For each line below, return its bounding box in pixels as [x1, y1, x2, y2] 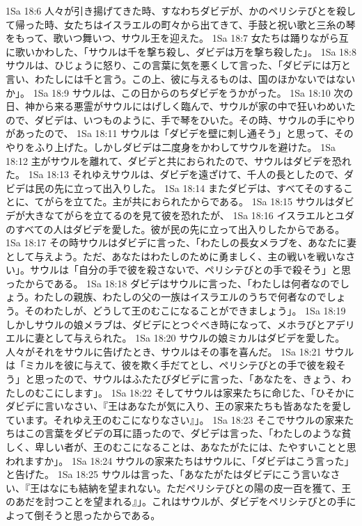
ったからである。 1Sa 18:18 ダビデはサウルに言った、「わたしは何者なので [6, 276, 340, 290]
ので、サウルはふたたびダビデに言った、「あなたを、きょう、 [63, 372, 342, 386]
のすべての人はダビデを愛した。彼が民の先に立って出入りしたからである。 [6, 221, 345, 236]
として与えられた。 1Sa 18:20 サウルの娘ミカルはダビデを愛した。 [44, 330, 345, 345]
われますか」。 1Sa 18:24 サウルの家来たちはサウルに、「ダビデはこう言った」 [6, 453, 354, 468]
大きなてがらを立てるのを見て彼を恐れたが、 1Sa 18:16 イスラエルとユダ [24, 207, 354, 222]
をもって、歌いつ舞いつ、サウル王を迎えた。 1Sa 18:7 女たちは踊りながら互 [6, 31, 349, 45]
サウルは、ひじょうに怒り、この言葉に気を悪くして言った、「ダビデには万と [6, 58, 352, 72]
